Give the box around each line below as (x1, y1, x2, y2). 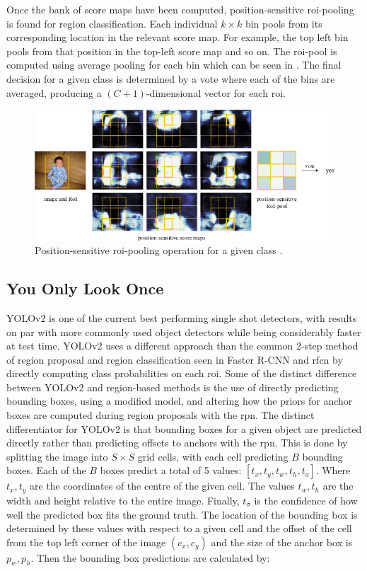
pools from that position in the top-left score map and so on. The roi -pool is (6, 43, 337, 58)
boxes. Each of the (6, 463, 86, 478)
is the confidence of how (254, 492, 358, 507)
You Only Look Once (6, 277, 164, 299)
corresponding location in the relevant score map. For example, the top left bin (6, 30, 349, 45)
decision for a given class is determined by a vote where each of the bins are (6, 71, 335, 86)
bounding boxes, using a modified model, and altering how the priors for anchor (6, 393, 353, 408)
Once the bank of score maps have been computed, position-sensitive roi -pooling (6, 2, 354, 16)
